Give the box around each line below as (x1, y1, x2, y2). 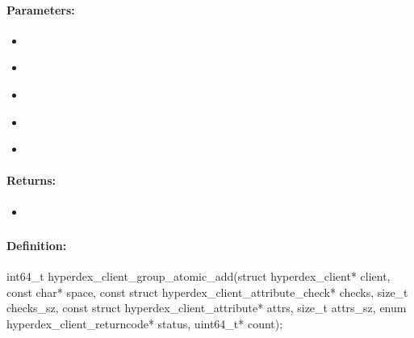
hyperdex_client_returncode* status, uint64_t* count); (6, 315, 283, 332)
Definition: (6, 237, 67, 254)
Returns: (6, 172, 56, 189)
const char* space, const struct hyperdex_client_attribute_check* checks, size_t (6, 283, 408, 300)
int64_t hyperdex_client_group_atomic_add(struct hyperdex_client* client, (6, 268, 391, 285)
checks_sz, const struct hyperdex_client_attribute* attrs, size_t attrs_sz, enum (6, 299, 407, 316)
